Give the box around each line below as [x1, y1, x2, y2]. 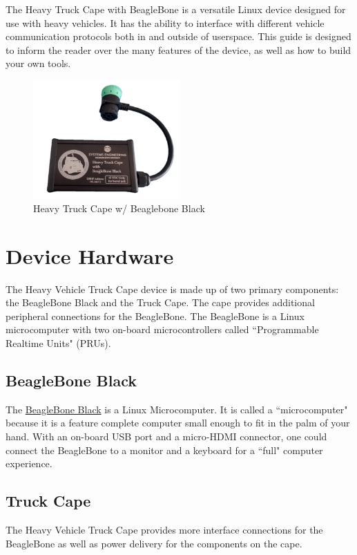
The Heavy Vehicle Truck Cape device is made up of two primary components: [6, 281, 339, 296]
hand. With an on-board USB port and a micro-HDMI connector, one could [6, 429, 327, 443]
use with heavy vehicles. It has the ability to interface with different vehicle [6, 15, 325, 30]
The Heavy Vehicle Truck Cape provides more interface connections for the [6, 522, 323, 536]
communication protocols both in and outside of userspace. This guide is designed [6, 29, 351, 44]
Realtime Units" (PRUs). [6, 336, 111, 350]
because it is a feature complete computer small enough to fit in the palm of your [6, 415, 350, 430]
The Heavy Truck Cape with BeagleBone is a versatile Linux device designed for [6, 2, 346, 16]
